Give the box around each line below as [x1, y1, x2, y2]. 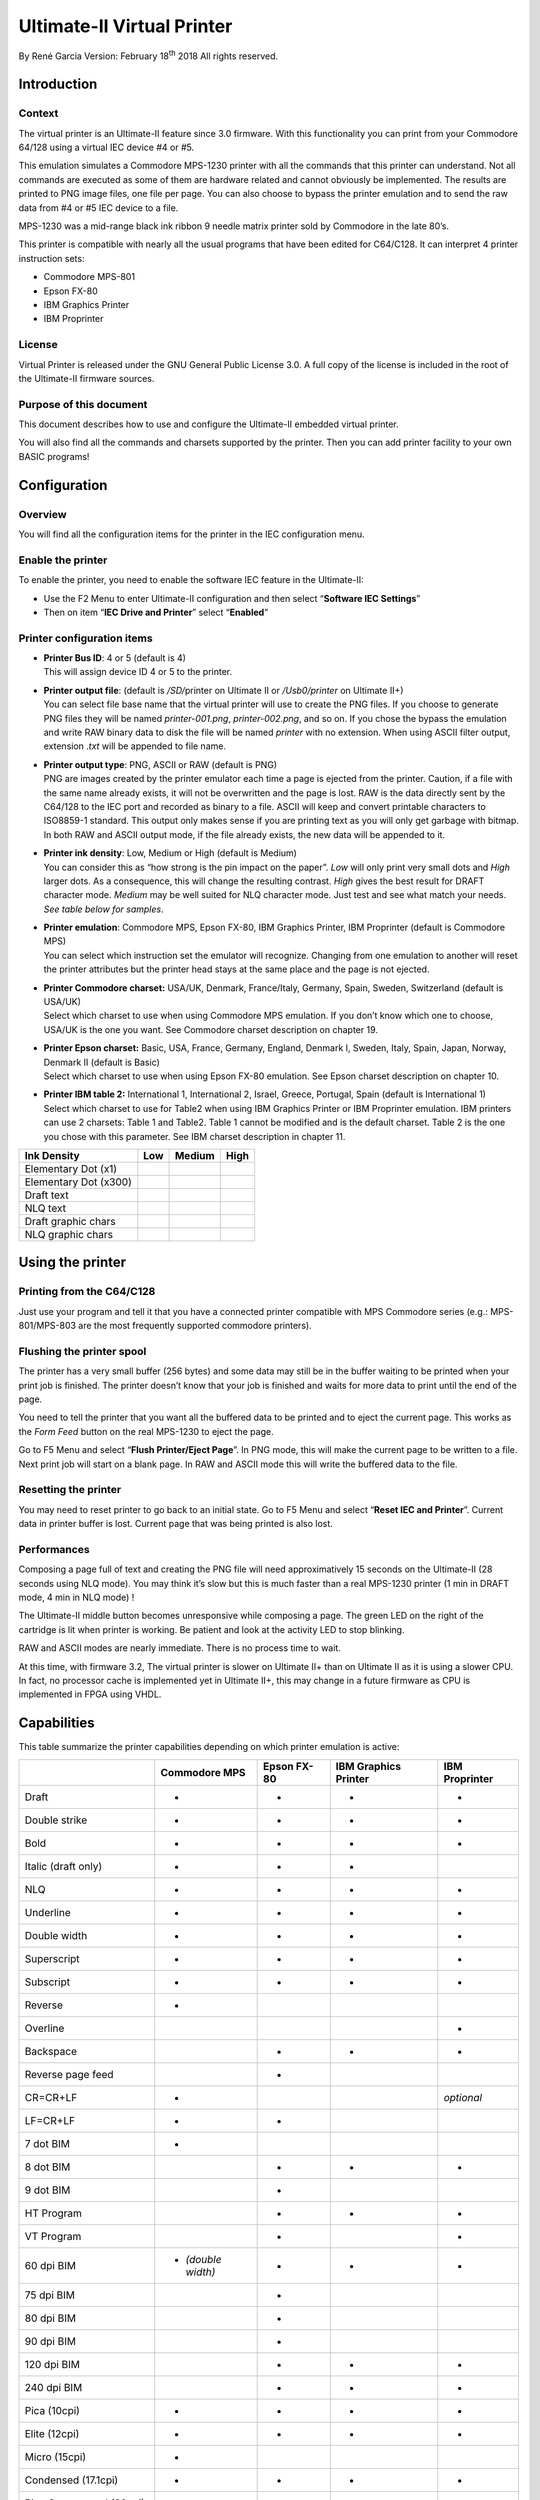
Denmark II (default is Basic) [43, 1056, 160, 1068]
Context [18, 106, 59, 120]
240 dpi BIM [24, 2380, 83, 2394]
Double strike [24, 1813, 88, 1827]
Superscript [24, 1951, 80, 1965]
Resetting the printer [18, 1483, 122, 1497]
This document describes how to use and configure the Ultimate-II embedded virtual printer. [18, 418, 399, 430]
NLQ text [24, 1201, 67, 1215]
